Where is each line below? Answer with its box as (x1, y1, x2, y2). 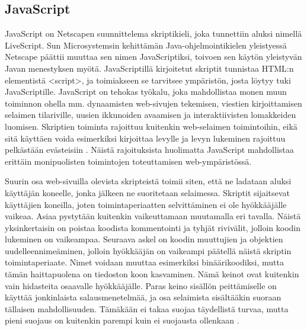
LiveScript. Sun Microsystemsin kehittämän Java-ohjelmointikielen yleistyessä (5, 39, 287, 51)
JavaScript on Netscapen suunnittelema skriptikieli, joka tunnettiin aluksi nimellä (5, 27, 302, 40)
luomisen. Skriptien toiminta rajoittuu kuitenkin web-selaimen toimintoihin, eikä (5, 120, 298, 132)
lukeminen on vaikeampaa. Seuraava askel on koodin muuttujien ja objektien (5, 233, 283, 245)
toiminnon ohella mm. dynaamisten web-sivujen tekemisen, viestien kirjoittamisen (5, 97, 302, 109)
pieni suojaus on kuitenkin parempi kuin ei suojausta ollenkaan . (5, 314, 239, 326)
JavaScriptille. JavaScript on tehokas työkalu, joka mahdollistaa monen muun (5, 85, 287, 98)
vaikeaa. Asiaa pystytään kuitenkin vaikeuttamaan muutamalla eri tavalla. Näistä (5, 210, 301, 222)
